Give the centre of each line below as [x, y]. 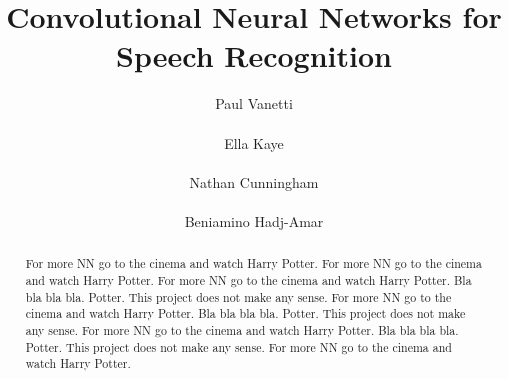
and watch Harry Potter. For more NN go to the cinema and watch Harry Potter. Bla [248, 279]
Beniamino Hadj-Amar [254, 220]
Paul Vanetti [254, 103]
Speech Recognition [254, 55]
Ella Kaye [254, 142]
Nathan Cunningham [254, 181]
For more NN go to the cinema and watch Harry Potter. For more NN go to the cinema [253, 263]
